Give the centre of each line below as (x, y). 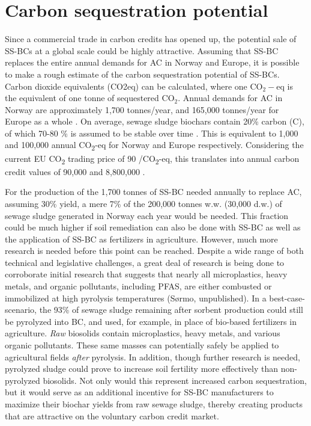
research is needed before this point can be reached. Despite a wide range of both (154, 251)
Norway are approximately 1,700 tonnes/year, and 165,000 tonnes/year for (142, 109)
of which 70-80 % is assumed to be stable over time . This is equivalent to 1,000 (152, 133)
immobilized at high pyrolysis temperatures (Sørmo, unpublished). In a (136, 298)
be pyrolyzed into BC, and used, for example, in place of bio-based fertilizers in (151, 321)
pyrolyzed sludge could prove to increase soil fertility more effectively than (142, 369)
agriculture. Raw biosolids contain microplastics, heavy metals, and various (143, 333)
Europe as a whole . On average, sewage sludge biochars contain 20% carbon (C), (155, 121)
